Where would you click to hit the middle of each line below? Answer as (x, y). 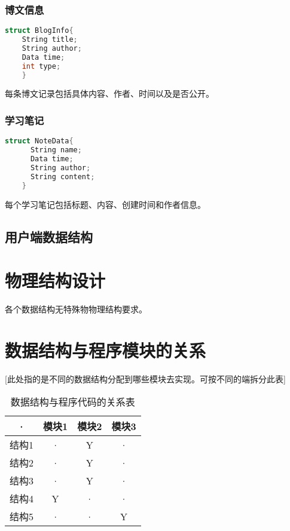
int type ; (41, 66)
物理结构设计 (55, 280)
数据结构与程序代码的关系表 (73, 402)
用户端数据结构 (49, 236)
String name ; (56, 150)
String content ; (62, 177)
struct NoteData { (39, 141)
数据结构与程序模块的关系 (106, 350)
